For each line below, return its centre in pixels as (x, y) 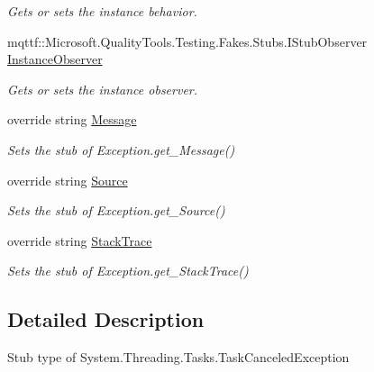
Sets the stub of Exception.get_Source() (116, 210)
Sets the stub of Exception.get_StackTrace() (128, 271)
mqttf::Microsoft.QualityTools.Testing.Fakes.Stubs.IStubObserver (187, 41)
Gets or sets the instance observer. (103, 89)
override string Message (72, 119)
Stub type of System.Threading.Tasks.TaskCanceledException (178, 357)
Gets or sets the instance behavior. (102, 11)
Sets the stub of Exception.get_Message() (121, 149)
